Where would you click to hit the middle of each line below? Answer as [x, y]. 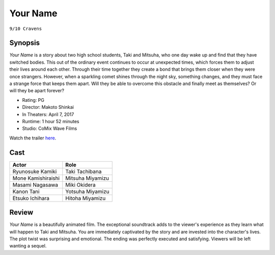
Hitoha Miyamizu [86, 198]
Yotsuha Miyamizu [87, 191]
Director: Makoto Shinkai [48, 107]
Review [21, 212]
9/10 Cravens [26, 29]
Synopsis [25, 43]
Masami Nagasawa [35, 185]
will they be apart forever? [37, 91]
